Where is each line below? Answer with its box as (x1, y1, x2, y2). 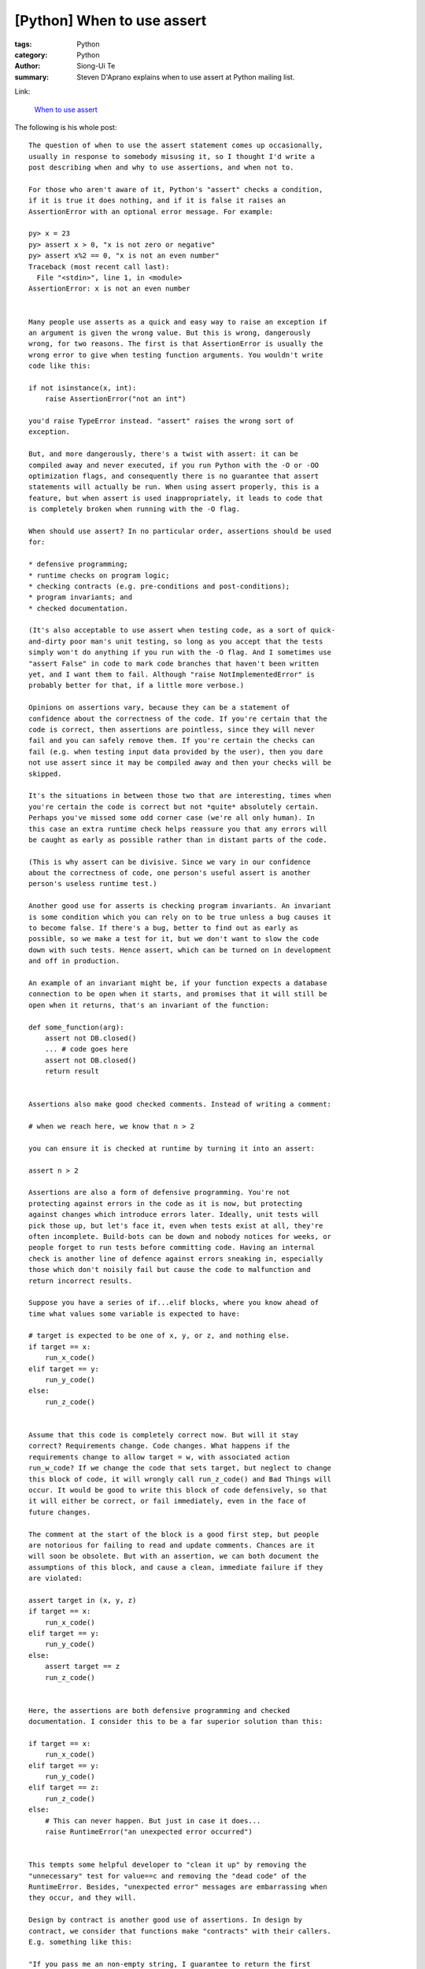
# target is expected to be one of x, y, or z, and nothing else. (28, 1331, 290, 1340)
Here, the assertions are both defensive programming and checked (28, 1706, 290, 1715)
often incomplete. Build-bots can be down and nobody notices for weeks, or (28, 1232, 332, 1240)
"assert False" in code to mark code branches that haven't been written (28, 658, 320, 668)
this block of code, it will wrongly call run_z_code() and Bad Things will (28, 1474, 332, 1484)
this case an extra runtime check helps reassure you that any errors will (28, 824, 327, 833)
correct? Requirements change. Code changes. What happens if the (28, 1441, 290, 1451)
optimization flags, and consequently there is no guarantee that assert (28, 472, 320, 480)
